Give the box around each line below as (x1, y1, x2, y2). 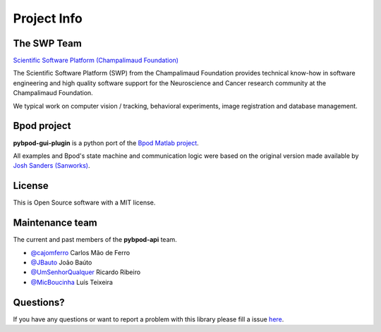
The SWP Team (13, 37, 83, 49)
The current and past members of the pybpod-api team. (13, 235, 178, 244)
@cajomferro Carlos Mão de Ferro (30, 248, 131, 257)
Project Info (13, 11, 83, 26)
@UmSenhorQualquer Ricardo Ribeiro (30, 268, 141, 276)
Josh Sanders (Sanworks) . (13, 161, 90, 170)
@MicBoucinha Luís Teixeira (30, 278, 113, 286)
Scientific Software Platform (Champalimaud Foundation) (13, 56, 179, 65)
